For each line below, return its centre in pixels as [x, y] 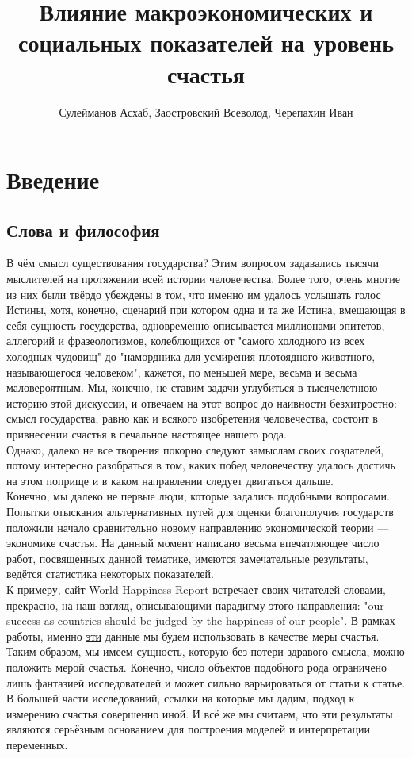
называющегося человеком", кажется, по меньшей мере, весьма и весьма [182, 371]
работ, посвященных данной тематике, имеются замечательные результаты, [187, 558]
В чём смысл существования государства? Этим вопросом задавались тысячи [193, 263]
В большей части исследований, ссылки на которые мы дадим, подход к [181, 698]
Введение [53, 180]
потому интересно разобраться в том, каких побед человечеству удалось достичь [201, 465]
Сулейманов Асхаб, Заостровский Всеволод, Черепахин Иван [206, 111]
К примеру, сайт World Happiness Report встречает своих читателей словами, [196, 589]
